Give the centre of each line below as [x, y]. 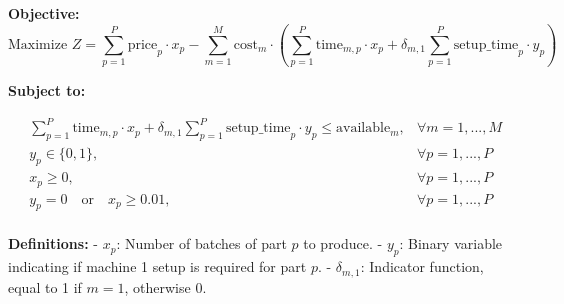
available [363, 128]
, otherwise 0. [165, 286]
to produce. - [343, 243]
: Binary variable [451, 243]
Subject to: [47, 90]
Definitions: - [53, 243]
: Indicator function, [422, 266]
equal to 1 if [45, 286]
